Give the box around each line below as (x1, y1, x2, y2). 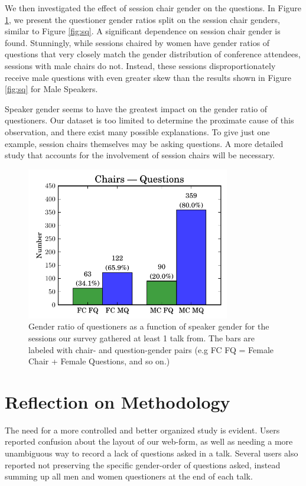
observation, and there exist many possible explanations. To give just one (5, 125, 270, 138)
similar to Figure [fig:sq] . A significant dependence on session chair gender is (5, 25, 281, 37)
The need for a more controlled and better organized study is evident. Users (5, 423, 280, 436)
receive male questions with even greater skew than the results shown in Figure (5, 71, 291, 83)
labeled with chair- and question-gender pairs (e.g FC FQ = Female (28, 343, 274, 355)
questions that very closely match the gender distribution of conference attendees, (5, 48, 301, 60)
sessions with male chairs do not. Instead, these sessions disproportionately (5, 59, 276, 71)
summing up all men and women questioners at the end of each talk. (5, 470, 253, 482)
